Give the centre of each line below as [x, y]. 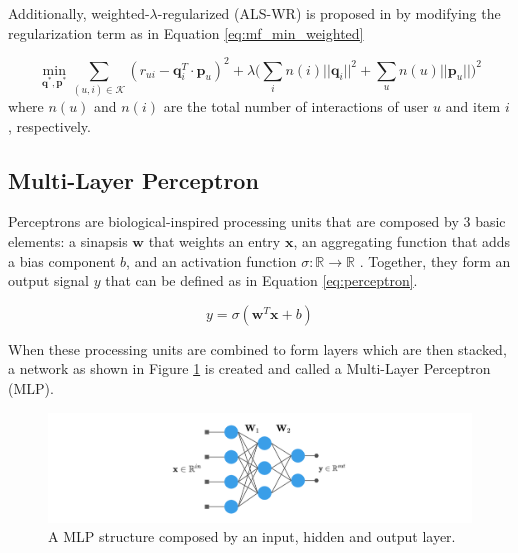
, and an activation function [211, 260]
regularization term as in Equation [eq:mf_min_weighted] [186, 32]
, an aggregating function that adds [402, 241]
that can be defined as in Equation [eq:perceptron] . [261, 280]
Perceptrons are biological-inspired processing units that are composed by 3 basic [257, 221]
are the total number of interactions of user [296, 106]
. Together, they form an [435, 260]
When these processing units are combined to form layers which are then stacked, [257, 348]
